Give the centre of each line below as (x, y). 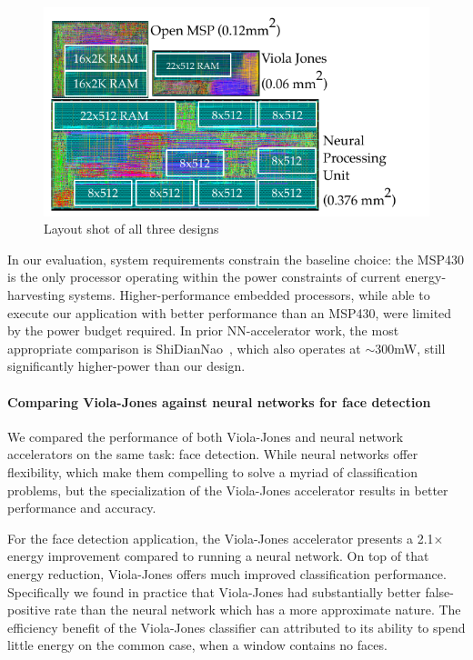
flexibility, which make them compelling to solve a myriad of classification (212, 471)
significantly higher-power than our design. (126, 366)
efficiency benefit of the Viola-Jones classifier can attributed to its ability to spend (236, 627)
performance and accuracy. (82, 508)
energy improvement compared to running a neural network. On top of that (218, 556)
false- (439, 591)
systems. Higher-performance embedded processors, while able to (249, 295)
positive (29, 610)
